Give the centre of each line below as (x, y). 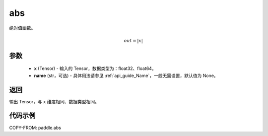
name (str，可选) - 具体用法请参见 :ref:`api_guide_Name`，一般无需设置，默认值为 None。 (126, 75)
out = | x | (134, 40)
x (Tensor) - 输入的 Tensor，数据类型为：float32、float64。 (95, 68)
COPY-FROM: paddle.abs (35, 128)
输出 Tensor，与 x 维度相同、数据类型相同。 (54, 101)
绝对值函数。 (22, 28)
